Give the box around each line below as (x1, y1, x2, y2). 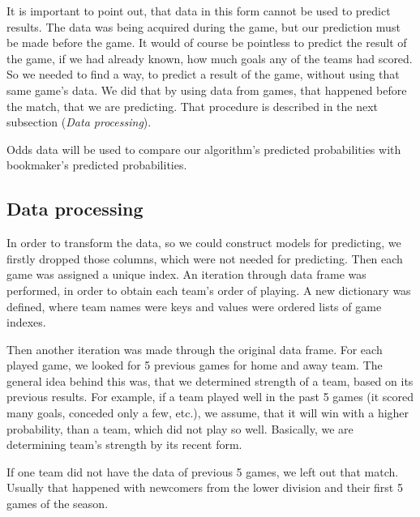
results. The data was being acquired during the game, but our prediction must (6, 18, 401, 35)
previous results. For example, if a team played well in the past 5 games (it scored (6, 388, 414, 405)
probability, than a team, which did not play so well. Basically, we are (6, 420, 354, 437)
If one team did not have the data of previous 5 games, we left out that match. (6, 463, 399, 480)
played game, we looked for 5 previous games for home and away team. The (6, 357, 383, 374)
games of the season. (6, 495, 109, 512)
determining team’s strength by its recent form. (6, 436, 242, 453)
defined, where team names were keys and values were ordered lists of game (6, 297, 382, 314)
